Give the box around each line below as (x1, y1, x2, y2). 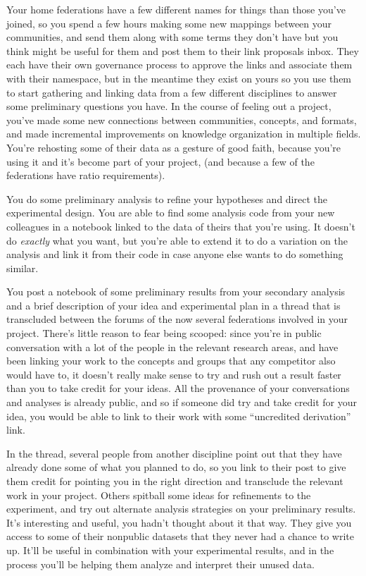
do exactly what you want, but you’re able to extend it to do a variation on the (6, 233, 348, 247)
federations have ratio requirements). (6, 168, 165, 183)
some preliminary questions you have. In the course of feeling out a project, (6, 99, 332, 114)
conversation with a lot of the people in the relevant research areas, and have (6, 339, 339, 354)
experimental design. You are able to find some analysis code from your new (6, 205, 335, 220)
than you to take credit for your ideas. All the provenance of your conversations (6, 381, 350, 396)
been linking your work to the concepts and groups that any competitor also (6, 353, 336, 368)
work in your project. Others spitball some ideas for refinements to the (6, 487, 311, 502)
